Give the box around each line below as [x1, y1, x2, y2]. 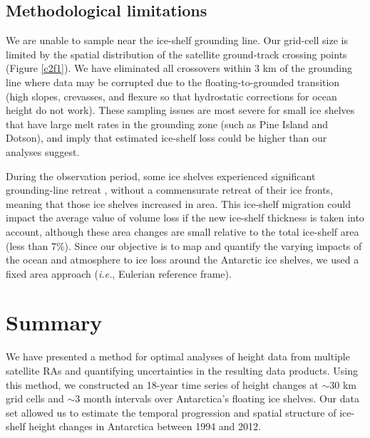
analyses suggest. [6, 144, 80, 159]
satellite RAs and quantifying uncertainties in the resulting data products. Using [6, 363, 358, 378]
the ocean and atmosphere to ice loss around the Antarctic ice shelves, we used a [6, 252, 359, 267]
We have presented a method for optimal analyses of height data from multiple [6, 349, 350, 364]
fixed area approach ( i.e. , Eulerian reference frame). [6, 266, 232, 281]
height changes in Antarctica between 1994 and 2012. [29, 419, 261, 434]
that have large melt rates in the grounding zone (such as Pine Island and [6, 116, 329, 131]
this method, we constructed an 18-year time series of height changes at [6, 377, 319, 392]
